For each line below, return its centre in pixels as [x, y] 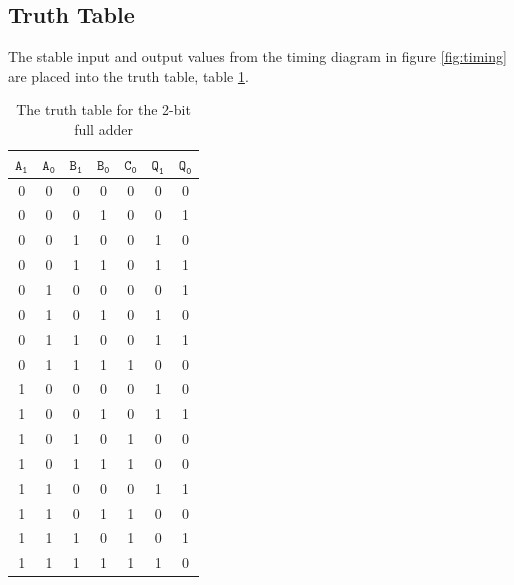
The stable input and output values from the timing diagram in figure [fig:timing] [257, 56]
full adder [103, 128]
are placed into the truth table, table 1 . [128, 75]
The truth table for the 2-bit [103, 109]
